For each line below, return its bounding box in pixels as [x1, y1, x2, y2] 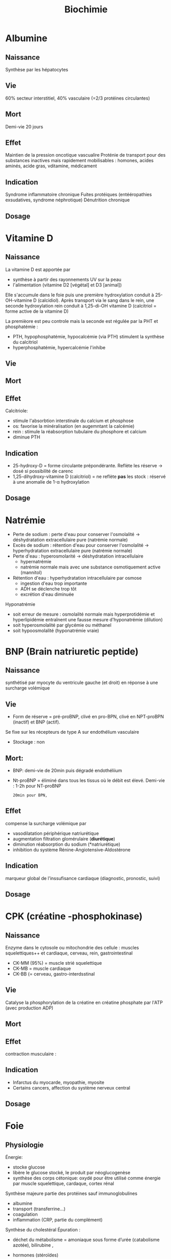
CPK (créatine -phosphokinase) [5, 910, 143, 922]
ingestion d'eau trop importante [20, 580, 87, 586]
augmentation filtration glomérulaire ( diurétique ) [12, 835, 115, 842]
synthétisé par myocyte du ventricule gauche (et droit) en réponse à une [5, 679, 158, 686]
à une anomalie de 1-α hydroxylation [12, 479, 90, 485]
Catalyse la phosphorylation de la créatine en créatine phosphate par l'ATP [5, 999, 163, 1005]
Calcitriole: [5, 408, 28, 414]
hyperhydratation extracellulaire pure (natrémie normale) [12, 548, 133, 554]
